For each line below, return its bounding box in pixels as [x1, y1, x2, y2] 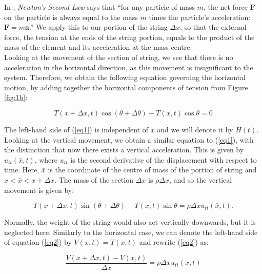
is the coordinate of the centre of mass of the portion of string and [48, 164, 257, 175]
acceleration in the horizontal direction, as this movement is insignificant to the [4, 62, 253, 72]
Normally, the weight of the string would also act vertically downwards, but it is [4, 217, 256, 227]
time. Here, [4, 164, 39, 175]
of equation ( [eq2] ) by [4, 237, 72, 247]
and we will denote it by [157, 124, 233, 134]
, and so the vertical [169, 174, 232, 185]
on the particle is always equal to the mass [4, 11, 138, 22]
